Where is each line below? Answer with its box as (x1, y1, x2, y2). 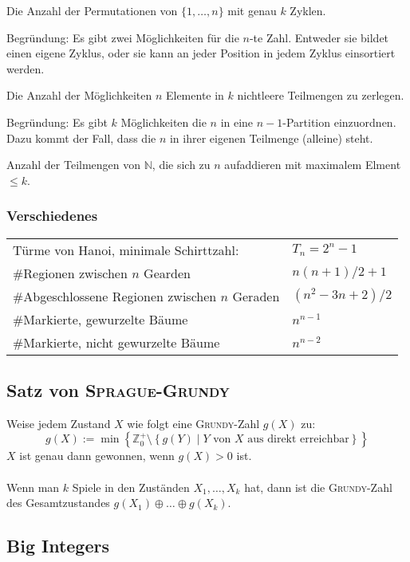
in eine (220, 113, 254, 130)
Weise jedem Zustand (6, 415, 111, 431)
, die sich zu (152, 156, 211, 173)
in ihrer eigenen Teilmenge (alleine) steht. (169, 129, 373, 146)
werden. (6, 60, 45, 77)
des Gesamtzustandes (6, 494, 110, 511)
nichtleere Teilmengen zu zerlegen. (237, 87, 404, 104)
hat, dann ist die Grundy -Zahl (244, 478, 392, 495)
